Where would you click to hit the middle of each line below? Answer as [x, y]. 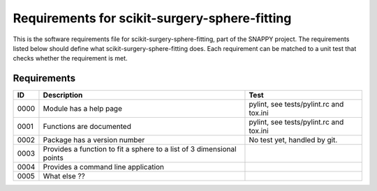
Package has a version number [94, 140]
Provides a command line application [103, 167]
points [53, 158]
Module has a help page [82, 109]
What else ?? [64, 176]
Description [63, 95]
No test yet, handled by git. [293, 140]
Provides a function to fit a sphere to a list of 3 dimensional [140, 149]
